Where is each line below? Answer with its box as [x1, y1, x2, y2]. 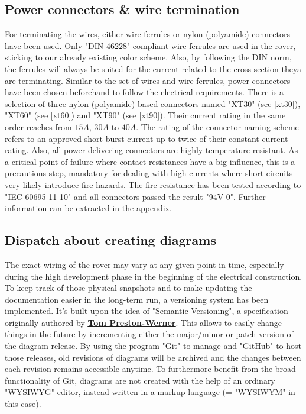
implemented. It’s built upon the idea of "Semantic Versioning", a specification [5, 305, 288, 317]
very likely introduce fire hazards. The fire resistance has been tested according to [5, 178, 301, 190]
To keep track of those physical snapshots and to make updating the [5, 282, 252, 294]
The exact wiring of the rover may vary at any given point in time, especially [5, 258, 284, 270]
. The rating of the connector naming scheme [136, 120, 299, 132]
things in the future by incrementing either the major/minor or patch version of [5, 328, 294, 340]
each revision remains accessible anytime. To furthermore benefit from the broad [5, 363, 296, 375]
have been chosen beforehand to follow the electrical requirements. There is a [5, 86, 284, 98]
